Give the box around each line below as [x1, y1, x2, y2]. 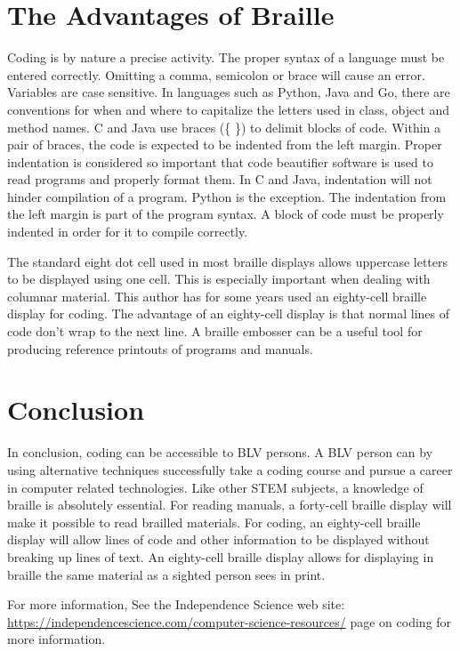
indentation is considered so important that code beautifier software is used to [7, 152, 433, 171]
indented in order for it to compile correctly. [7, 222, 248, 241]
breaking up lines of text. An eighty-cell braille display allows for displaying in [7, 547, 434, 566]
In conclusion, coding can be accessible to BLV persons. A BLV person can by [7, 443, 433, 462]
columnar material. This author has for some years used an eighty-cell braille [7, 286, 427, 305]
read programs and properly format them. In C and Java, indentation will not [7, 170, 432, 189]
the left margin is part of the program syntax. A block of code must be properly [7, 205, 444, 223]
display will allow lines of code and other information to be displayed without [7, 530, 430, 549]
